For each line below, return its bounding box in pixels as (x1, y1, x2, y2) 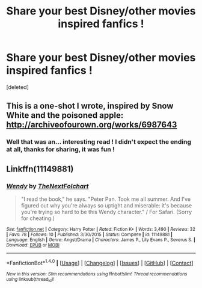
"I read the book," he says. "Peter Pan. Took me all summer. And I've (20, 195, 191, 203)
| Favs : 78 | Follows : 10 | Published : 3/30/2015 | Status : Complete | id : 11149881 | (6, 231, 173, 237)
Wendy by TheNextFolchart (6, 182, 89, 190)
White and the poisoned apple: (6, 110, 124, 121)
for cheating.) (20, 215, 55, 222)
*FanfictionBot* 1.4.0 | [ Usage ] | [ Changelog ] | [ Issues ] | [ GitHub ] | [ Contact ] (6, 258, 194, 266)
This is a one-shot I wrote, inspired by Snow (6, 101, 174, 111)
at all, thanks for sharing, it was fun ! (6, 146, 115, 154)
